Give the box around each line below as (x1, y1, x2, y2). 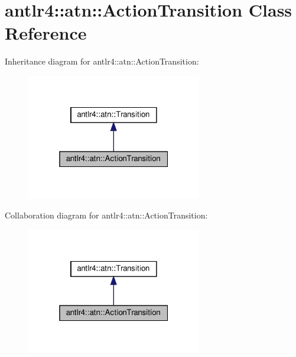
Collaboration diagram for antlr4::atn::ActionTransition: (5, 209, 208, 221)
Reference (5, 21, 87, 45)
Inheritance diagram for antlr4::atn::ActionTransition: (5, 55, 199, 67)
